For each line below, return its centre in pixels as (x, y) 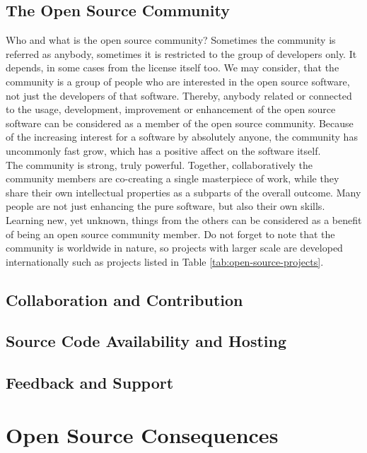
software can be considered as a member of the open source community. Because (180, 123)
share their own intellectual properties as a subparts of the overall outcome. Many (183, 192)
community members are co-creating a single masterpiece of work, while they (173, 178)
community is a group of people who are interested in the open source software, (178, 81)
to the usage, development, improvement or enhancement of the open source (171, 109)
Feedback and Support (90, 383)
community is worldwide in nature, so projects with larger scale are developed (174, 248)
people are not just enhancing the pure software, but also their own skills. (165, 206)
